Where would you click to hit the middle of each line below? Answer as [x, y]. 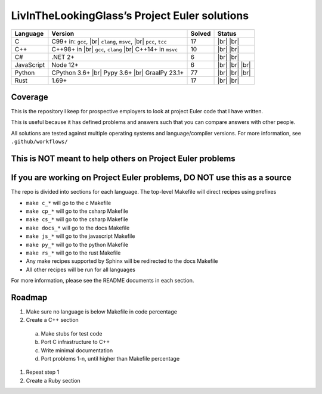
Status [227, 33]
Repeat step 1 [43, 372]
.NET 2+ [63, 57]
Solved [201, 33]
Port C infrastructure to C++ [75, 342]
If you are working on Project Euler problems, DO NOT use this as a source [151, 178]
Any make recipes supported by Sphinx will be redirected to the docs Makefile [122, 261]
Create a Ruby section [53, 380]
